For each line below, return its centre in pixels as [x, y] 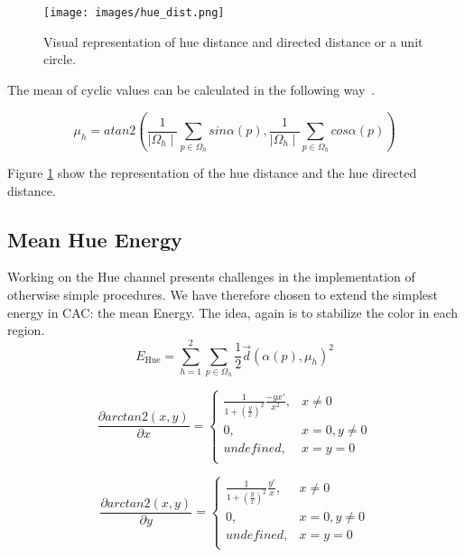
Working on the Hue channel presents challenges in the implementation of [211, 277]
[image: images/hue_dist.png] [134, 13]
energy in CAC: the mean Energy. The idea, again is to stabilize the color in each [232, 312]
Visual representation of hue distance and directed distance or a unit [233, 41]
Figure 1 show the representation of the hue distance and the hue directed [212, 172]
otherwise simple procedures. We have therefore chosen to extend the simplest [223, 294]
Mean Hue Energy [95, 239]
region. [26, 330]
